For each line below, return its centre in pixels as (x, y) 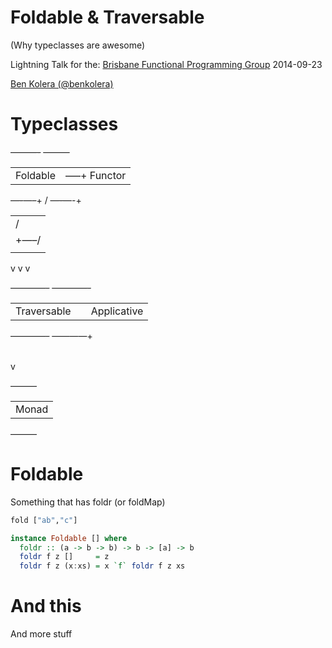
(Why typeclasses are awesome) (78, 45)
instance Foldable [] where (69, 538)
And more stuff (41, 634)
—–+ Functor (96, 175)
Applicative (117, 311)
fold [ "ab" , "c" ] (44, 520)
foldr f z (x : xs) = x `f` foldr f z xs (102, 566)
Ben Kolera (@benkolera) (62, 83)
